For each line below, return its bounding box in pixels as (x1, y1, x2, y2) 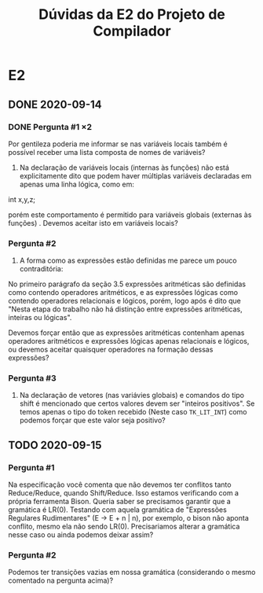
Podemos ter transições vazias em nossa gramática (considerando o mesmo (8, 568, 257, 577)
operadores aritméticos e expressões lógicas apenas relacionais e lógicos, (8, 337, 250, 346)
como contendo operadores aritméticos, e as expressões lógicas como (8, 288, 238, 297)
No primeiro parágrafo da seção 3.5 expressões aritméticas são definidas (8, 279, 246, 289)
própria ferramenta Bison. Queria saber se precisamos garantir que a (8, 497, 232, 506)
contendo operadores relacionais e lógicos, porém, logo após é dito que (8, 296, 242, 306)
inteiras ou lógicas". (8, 313, 72, 322)
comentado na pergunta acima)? (8, 576, 114, 585)
